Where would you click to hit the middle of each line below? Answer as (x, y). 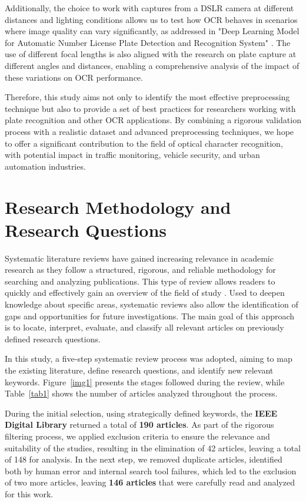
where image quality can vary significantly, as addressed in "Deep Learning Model (152, 31)
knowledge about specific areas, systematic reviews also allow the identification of (152, 304)
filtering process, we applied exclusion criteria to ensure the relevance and (137, 436)
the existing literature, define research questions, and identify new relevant (139, 370)
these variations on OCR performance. (74, 77)
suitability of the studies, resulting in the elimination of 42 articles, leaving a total (153, 447)
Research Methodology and (118, 207)
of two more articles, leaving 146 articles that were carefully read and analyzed (150, 482)
